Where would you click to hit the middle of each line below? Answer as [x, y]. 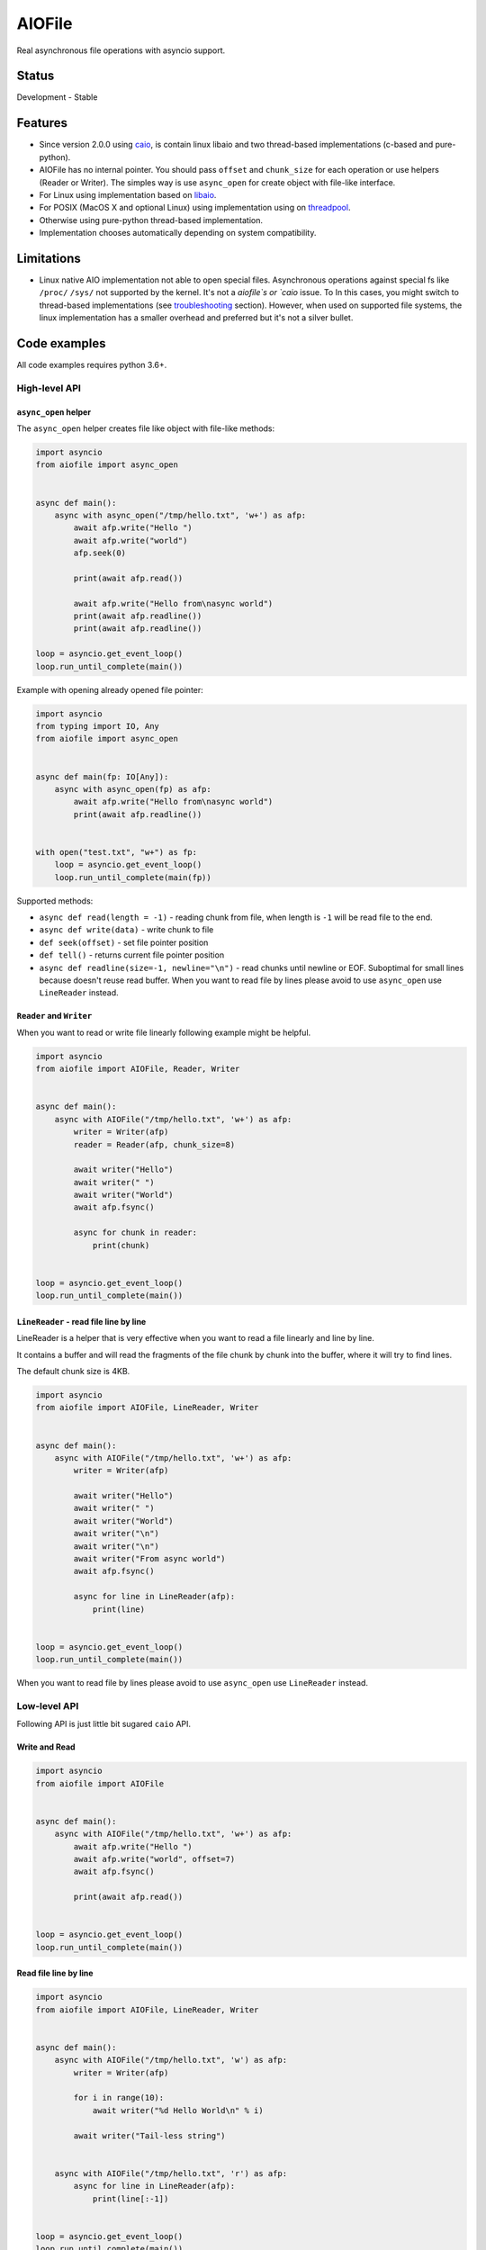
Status [36, 76]
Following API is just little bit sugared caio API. [104, 1724]
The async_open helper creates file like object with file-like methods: [146, 428]
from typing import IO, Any [97, 726]
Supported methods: [55, 901]
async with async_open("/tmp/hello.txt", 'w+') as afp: [180, 515]
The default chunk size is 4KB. [73, 1371]
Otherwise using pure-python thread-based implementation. [151, 220]
